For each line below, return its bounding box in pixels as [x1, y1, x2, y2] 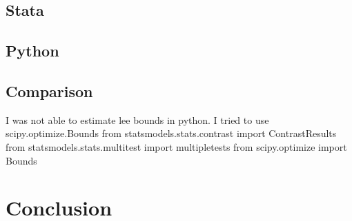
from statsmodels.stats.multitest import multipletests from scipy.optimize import [6, 139, 347, 154]
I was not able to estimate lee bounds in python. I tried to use [6, 112, 269, 127]
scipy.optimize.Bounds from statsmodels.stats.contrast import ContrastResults [6, 126, 337, 140]
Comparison [6, 80, 93, 101]
